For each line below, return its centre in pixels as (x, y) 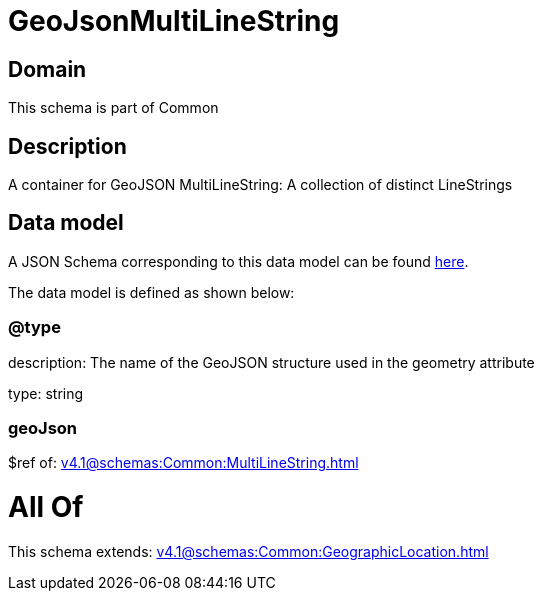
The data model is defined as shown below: (151, 292)
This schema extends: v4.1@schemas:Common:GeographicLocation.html (248, 551)
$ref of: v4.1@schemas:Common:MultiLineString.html (183, 463)
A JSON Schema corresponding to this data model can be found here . (238, 261)
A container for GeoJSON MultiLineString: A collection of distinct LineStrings (260, 185)
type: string (46, 393)
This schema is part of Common (113, 108)
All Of (46, 507)
